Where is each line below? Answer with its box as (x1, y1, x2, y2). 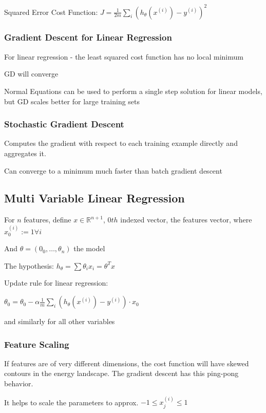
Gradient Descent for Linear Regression (4, 31, 172, 44)
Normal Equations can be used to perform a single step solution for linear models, (4, 85, 262, 96)
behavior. (4, 378, 33, 389)
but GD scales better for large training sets (4, 96, 140, 106)
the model (73, 243, 105, 254)
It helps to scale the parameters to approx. (4, 397, 139, 407)
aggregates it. (4, 147, 46, 158)
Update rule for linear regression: (4, 277, 108, 288)
